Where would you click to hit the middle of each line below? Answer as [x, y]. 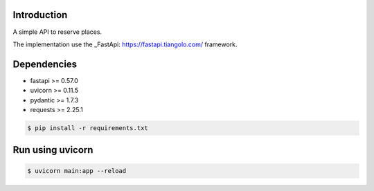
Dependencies [45, 64]
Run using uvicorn [53, 150]
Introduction [40, 15]
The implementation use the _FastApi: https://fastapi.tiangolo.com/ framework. [125, 44]
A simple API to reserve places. [57, 32]
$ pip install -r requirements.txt [88, 128]
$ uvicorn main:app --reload [77, 171]
